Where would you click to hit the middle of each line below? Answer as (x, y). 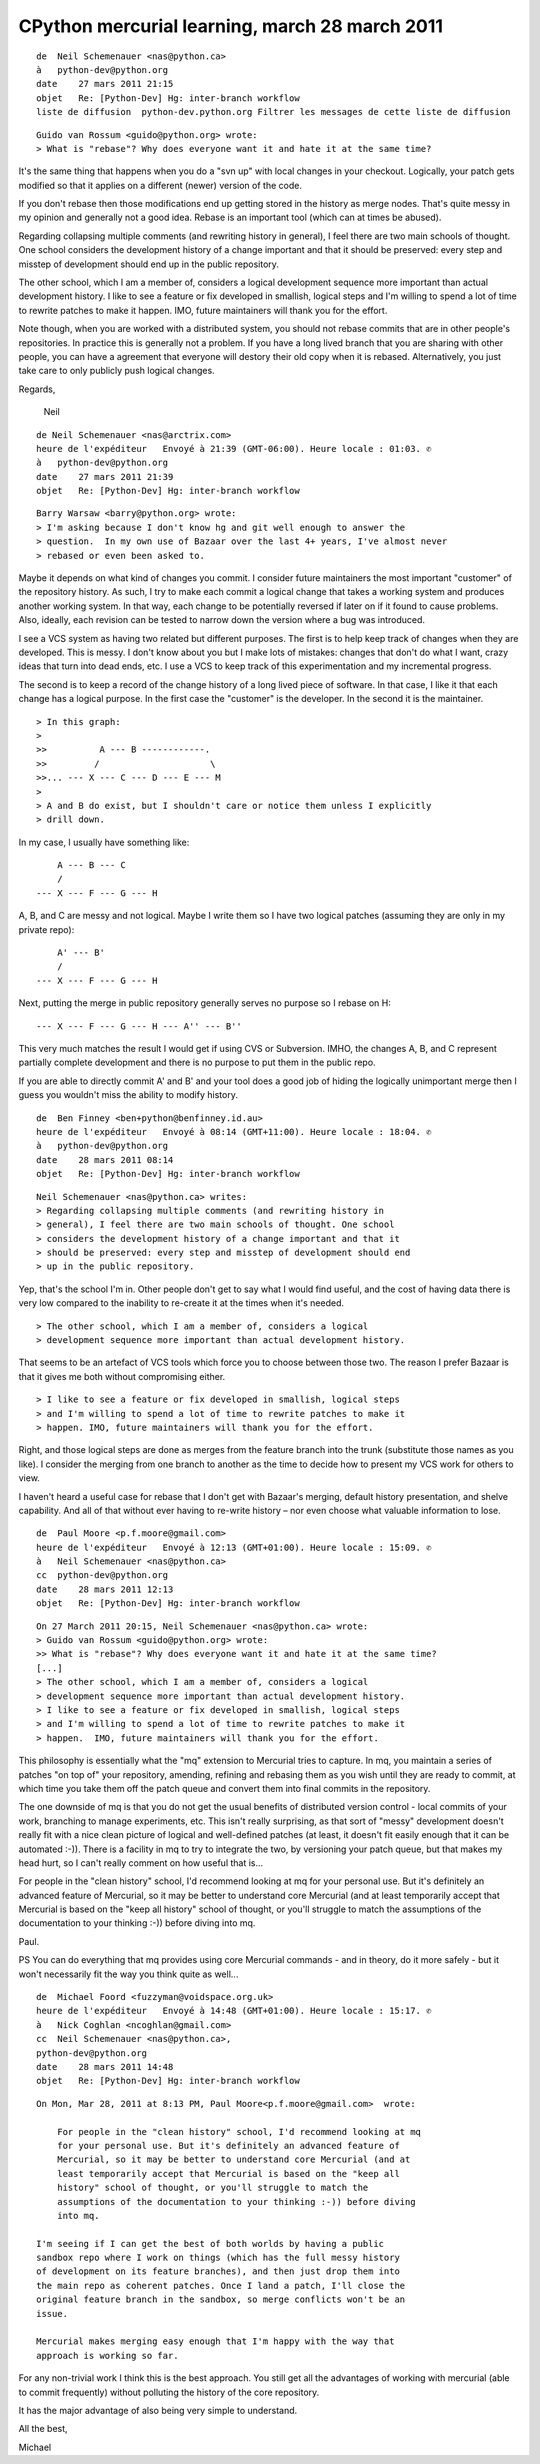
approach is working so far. (107, 2355)
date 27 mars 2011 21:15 (105, 84)
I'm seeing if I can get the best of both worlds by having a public (210, 2243)
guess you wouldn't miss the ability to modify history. (128, 1095)
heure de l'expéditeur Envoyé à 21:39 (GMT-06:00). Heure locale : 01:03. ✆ (234, 448)
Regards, (37, 389)
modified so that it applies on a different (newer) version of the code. (160, 185)
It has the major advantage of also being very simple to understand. (158, 2410)
